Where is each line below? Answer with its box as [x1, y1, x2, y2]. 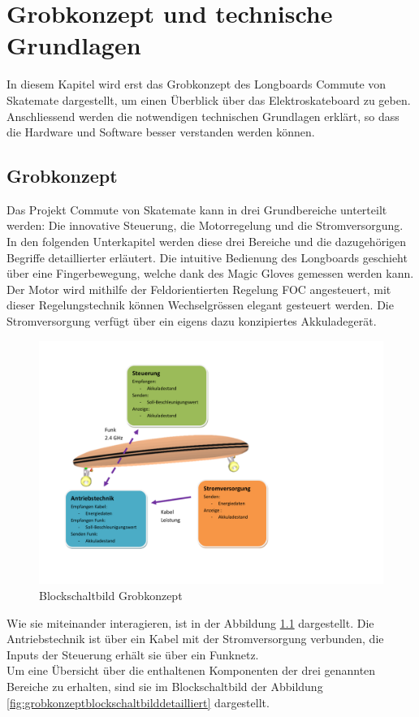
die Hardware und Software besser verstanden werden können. [6, 123, 315, 140]
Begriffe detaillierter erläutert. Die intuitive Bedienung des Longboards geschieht [6, 248, 408, 266]
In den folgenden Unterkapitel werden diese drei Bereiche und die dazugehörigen [6, 233, 407, 250]
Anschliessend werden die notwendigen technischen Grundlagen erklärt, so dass [6, 107, 400, 124]
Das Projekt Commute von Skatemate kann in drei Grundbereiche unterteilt [6, 201, 387, 218]
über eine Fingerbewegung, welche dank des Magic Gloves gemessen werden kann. [6, 265, 414, 282]
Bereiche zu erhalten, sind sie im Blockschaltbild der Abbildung [6, 677, 323, 694]
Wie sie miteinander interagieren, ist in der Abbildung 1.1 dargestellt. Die [6, 614, 374, 631]
